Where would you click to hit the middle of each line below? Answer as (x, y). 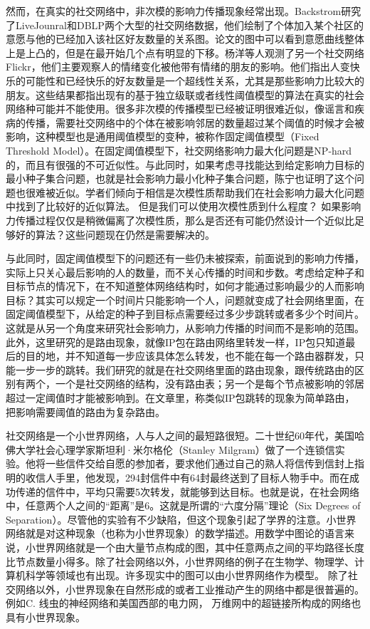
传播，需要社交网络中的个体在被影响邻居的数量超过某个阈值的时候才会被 (195, 122)
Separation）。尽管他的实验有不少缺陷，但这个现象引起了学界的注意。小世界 (181, 519)
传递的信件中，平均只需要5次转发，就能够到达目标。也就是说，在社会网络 (187, 491)
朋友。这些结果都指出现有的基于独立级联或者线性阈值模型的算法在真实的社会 (185, 94)
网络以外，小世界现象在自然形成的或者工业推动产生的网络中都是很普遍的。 (190, 589)
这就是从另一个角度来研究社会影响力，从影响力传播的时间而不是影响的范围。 (185, 328)
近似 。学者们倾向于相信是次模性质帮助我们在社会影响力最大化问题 (210, 192)
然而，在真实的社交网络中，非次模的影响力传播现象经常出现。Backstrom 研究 (184, 11)
